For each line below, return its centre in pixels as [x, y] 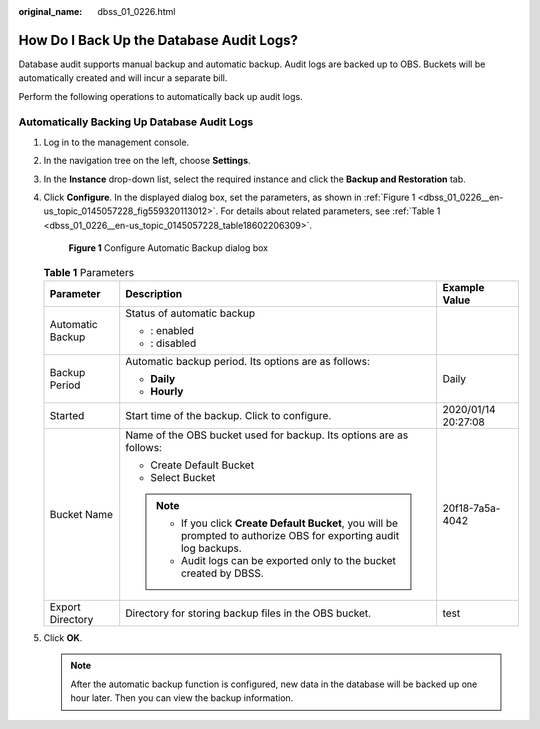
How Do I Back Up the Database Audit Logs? [158, 40]
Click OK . [63, 637]
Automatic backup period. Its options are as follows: [247, 361]
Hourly [167, 391]
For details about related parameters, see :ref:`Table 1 [330, 211]
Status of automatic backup [190, 313]
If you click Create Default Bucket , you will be [289, 523]
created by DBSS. [222, 573]
